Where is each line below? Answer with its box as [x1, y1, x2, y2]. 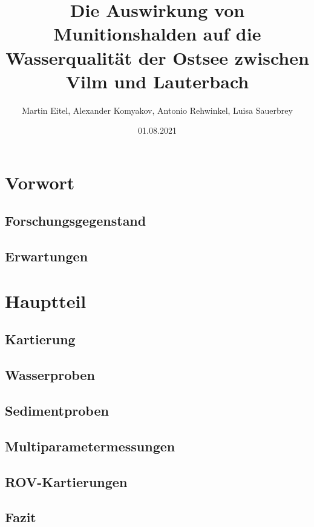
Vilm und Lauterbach [65, 68, 249, 93]
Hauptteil [5, 288, 87, 313]
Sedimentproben [5, 401, 109, 419]
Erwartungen [5, 247, 88, 266]
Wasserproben [5, 365, 95, 384]
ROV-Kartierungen [5, 472, 128, 491]
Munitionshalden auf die [53, 21, 261, 46]
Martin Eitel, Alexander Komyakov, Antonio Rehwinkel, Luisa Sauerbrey [22, 103, 293, 116]
